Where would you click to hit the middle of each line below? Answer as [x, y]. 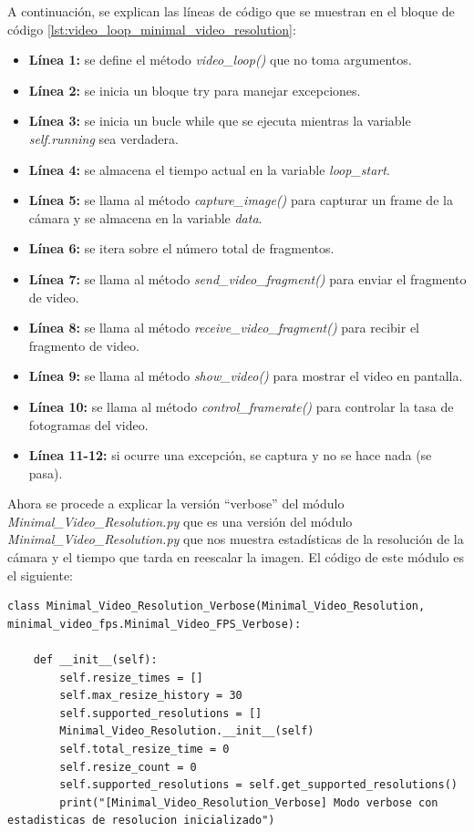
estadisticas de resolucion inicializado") [141, 821]
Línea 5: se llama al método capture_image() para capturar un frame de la [241, 200]
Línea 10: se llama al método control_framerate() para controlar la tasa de [241, 406]
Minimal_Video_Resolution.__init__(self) [187, 731]
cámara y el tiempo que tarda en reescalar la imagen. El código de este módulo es [236, 557]
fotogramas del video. [88, 424]
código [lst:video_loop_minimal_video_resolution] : [152, 29]
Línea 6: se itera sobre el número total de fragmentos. [181, 248]
